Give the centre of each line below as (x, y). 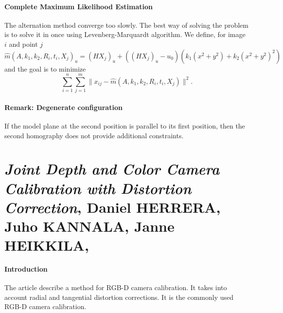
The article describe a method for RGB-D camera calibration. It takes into (116, 287)
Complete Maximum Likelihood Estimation (79, 6)
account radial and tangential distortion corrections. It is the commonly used (119, 297)
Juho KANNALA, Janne (89, 226)
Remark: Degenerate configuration (63, 107)
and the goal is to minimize (45, 68)
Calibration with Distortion (98, 188)
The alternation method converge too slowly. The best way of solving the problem (126, 25)
